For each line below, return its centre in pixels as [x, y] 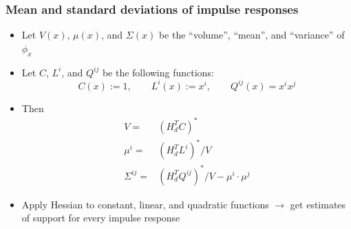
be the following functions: [158, 72]
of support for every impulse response [101, 218]
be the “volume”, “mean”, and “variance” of [252, 35]
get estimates [318, 204]
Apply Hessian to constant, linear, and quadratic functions [145, 204]
